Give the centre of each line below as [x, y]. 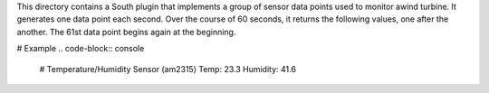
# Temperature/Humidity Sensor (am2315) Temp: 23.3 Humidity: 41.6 [168, 69]
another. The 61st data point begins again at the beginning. [126, 32]
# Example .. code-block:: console [81, 49]
